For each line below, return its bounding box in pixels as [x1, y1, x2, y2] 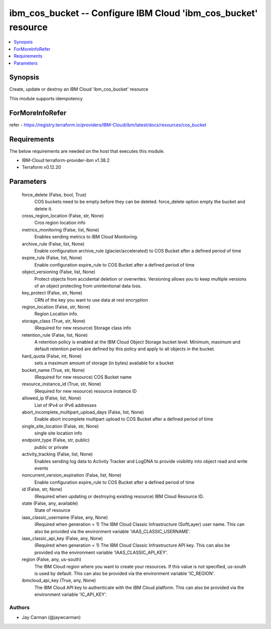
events [34, 465, 49, 471]
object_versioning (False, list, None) [22, 269, 95, 275]
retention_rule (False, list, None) [22, 332, 88, 338]
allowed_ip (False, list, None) [22, 395, 81, 401]
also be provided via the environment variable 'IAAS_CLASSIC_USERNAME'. [34, 528, 191, 534]
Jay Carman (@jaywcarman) [22, 614, 81, 620]
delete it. [34, 205, 53, 212]
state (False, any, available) [22, 500, 78, 506]
